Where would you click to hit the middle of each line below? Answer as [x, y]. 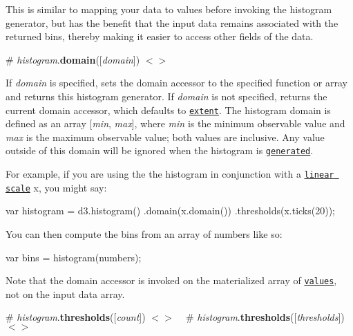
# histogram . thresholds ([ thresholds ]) [265, 317]
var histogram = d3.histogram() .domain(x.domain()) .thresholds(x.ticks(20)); [170, 211]
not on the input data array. [65, 293]
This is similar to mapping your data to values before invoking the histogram [169, 9]
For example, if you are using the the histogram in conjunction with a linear [170, 174]
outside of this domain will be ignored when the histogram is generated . [160, 150]
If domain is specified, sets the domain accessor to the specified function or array [176, 83]
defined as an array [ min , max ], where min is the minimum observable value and [175, 123]
